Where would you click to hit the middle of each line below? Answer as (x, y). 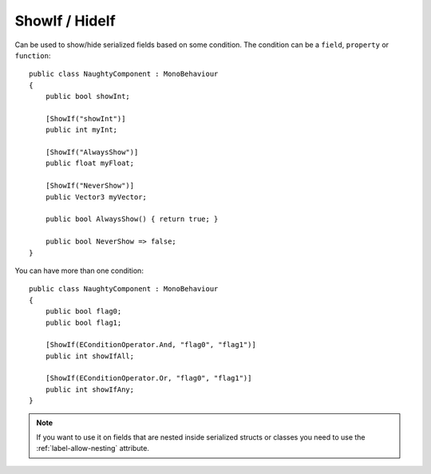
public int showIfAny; (90, 389)
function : (33, 55)
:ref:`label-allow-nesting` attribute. (93, 448)
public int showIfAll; (90, 356)
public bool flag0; (83, 312)
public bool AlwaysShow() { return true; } (132, 219)
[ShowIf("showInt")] (85, 118)
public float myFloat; (90, 163)
